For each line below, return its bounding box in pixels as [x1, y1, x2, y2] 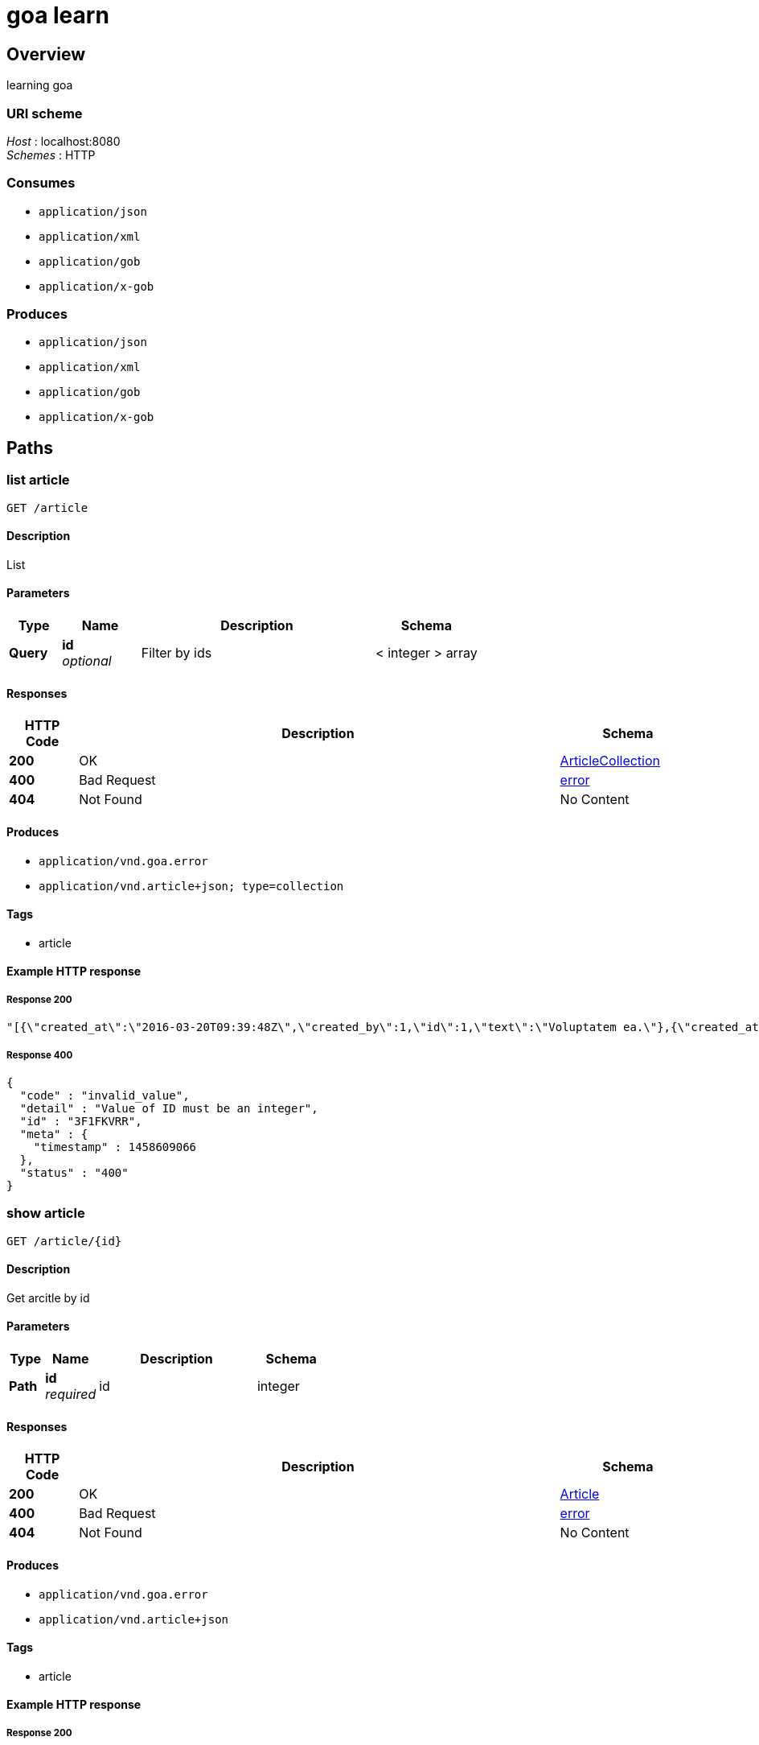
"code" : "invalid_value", [19, 1088, 190, 1102]
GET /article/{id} [6, 1234, 122, 1248]
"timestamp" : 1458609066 [33, 1140, 197, 1153]
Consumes [6, 175, 76, 192]
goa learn [6, 2, 109, 29]
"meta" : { [19, 1127, 88, 1141]
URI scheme [6, 105, 83, 122]
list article [6, 472, 70, 489]
